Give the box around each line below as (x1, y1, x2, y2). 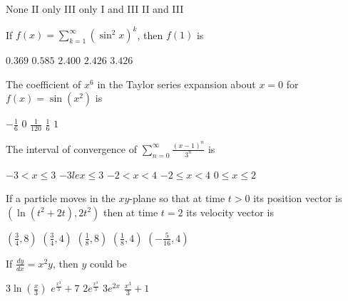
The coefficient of (6, 76, 81, 91)
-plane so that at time (129, 191, 225, 206)
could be (89, 255, 127, 270)
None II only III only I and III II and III (6, 1, 184, 16)
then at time (103, 204, 158, 219)
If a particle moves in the (6, 191, 116, 206)
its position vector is (253, 191, 342, 206)
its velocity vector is (186, 204, 274, 219)
